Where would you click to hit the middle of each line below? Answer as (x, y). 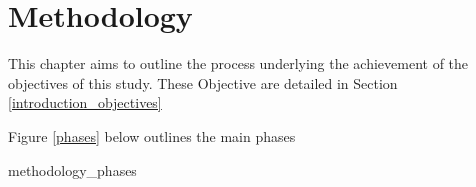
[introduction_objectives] (85, 102)
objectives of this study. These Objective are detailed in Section (203, 82)
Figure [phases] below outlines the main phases (152, 135)
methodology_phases (72, 169)
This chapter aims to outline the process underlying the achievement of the (238, 63)
